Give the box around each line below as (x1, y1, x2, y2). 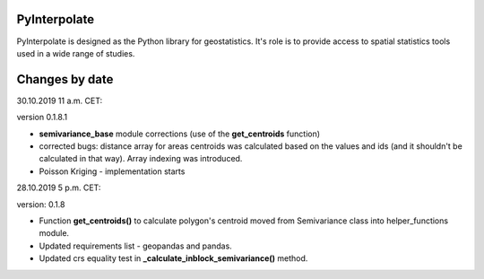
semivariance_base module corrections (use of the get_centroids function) (39, 128, 321, 139)
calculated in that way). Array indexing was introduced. (39, 153, 243, 164)
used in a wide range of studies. (16, 48, 135, 58)
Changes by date (16, 72, 114, 87)
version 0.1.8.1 (16, 112, 67, 123)
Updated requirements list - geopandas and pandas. (39, 240, 232, 251)
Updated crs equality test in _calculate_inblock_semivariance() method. (39, 253, 308, 264)
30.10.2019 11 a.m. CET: (16, 95, 103, 106)
